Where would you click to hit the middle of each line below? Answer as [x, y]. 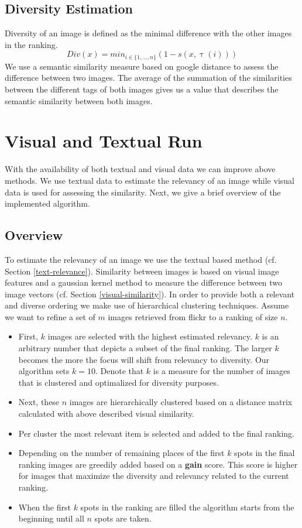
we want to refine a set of [50, 316]
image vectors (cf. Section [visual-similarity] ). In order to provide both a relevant [150, 294]
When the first [44, 507]
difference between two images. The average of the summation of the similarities [148, 78]
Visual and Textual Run [104, 141]
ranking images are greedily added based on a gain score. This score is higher [158, 464]
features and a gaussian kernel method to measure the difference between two [144, 282]
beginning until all [51, 518]
